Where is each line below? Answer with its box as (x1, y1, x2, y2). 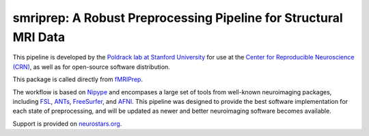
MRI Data (12, 29, 66, 44)
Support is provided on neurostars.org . (12, 120, 122, 128)
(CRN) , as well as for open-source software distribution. (12, 62, 170, 71)
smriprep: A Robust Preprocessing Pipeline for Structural (12, 10, 343, 25)
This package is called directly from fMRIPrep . (12, 75, 143, 83)
